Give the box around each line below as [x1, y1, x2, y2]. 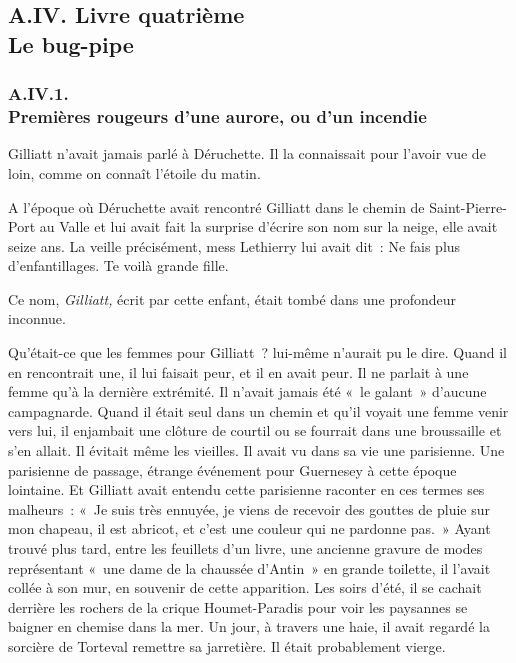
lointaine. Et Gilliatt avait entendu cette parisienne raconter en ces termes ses [8, 479, 485, 500]
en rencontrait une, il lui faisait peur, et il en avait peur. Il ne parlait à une [8, 361, 469, 382]
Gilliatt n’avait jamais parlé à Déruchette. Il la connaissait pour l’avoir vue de [8, 143, 486, 164]
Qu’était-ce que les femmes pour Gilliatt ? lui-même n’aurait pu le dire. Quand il [8, 342, 507, 363]
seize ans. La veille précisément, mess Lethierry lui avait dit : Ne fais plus [8, 235, 461, 256]
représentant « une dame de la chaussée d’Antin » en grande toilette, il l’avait [8, 557, 491, 578]
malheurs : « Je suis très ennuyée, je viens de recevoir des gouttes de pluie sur [8, 498, 491, 519]
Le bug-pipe [8, 28, 134, 59]
